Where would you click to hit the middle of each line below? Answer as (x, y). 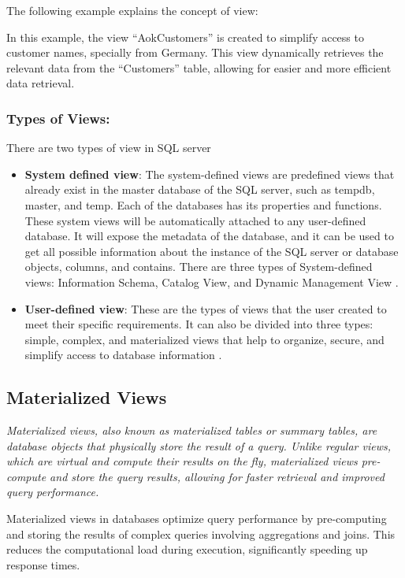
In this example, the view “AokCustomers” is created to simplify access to (185, 37)
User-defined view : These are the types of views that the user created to (206, 308)
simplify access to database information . (123, 355)
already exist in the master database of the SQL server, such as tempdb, (200, 189)
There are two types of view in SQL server (109, 148)
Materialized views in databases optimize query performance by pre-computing (197, 519)
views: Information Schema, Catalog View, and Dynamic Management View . (212, 282)
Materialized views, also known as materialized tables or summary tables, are (192, 430)
